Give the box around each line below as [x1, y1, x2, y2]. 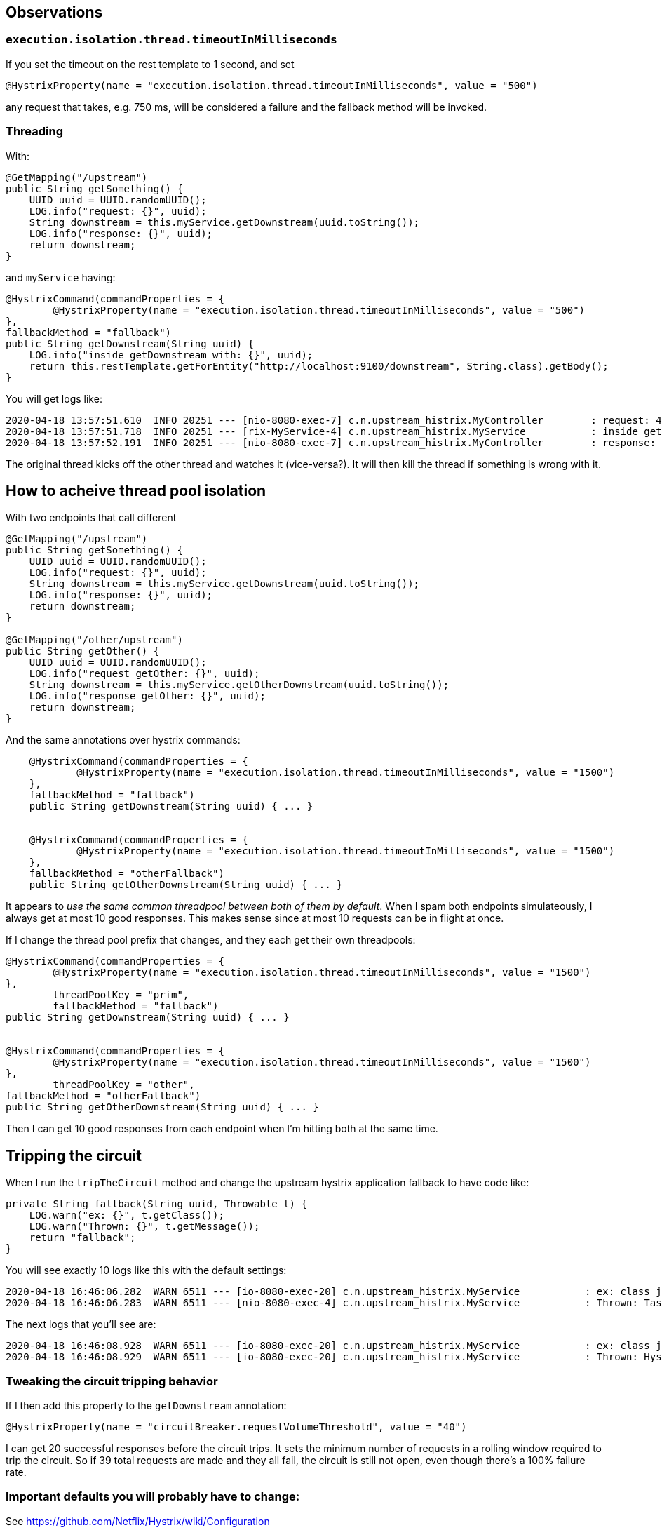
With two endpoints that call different [6, 511, 177, 524]
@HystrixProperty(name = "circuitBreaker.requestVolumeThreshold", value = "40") [6, 1421, 467, 1432]
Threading [6, 124, 64, 139]
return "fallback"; [29, 1232, 136, 1244]
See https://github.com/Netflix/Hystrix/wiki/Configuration [6, 1515, 270, 1527]
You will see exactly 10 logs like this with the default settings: [6, 1264, 287, 1277]
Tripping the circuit [6, 1146, 142, 1165]
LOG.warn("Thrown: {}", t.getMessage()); [29, 1221, 260, 1233]
